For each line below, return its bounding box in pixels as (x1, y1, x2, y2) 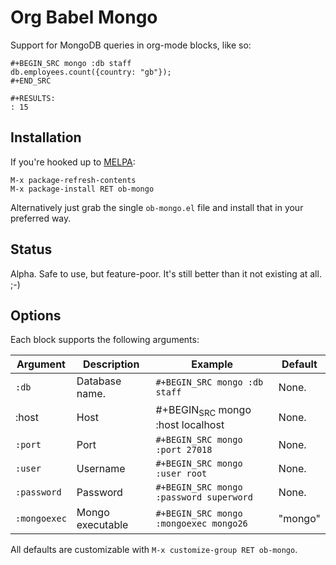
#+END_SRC (10, 76, 52, 86)
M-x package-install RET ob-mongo (10, 184, 155, 194)
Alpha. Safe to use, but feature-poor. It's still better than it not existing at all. (10, 267, 322, 280)
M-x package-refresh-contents (10, 175, 137, 185)
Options (10, 307, 62, 324)
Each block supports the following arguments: (10, 334, 200, 346)
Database (76, 374, 122, 388)
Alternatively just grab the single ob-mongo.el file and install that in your (10, 201, 304, 213)
